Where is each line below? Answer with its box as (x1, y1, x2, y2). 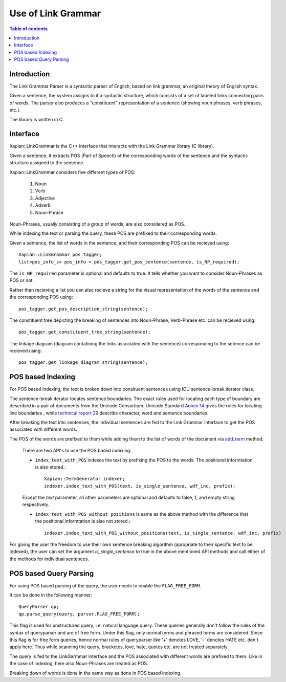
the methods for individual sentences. (9, 556, 90, 562)
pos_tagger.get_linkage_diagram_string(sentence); (18, 360, 148, 365)
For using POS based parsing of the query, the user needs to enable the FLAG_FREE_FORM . (9, 582, 202, 588)
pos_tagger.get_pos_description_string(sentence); (18, 306, 148, 312)
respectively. (22, 501, 50, 508)
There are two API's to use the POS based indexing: (22, 448, 131, 454)
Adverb (35, 202, 51, 208)
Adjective (35, 195, 55, 201)
